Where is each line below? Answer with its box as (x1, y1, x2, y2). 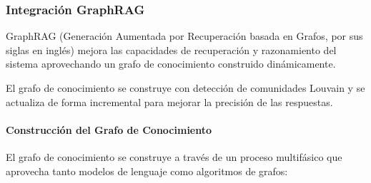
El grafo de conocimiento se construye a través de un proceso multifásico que (6, 149, 342, 164)
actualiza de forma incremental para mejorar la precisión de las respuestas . (6, 94, 333, 109)
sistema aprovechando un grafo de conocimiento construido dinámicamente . (6, 56, 336, 71)
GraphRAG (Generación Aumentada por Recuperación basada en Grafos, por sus (6, 28, 363, 43)
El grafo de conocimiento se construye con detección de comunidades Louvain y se (6, 80, 365, 95)
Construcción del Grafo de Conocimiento (6, 122, 212, 137)
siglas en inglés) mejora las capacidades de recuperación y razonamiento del (6, 42, 337, 57)
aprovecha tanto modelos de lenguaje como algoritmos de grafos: (6, 163, 288, 178)
